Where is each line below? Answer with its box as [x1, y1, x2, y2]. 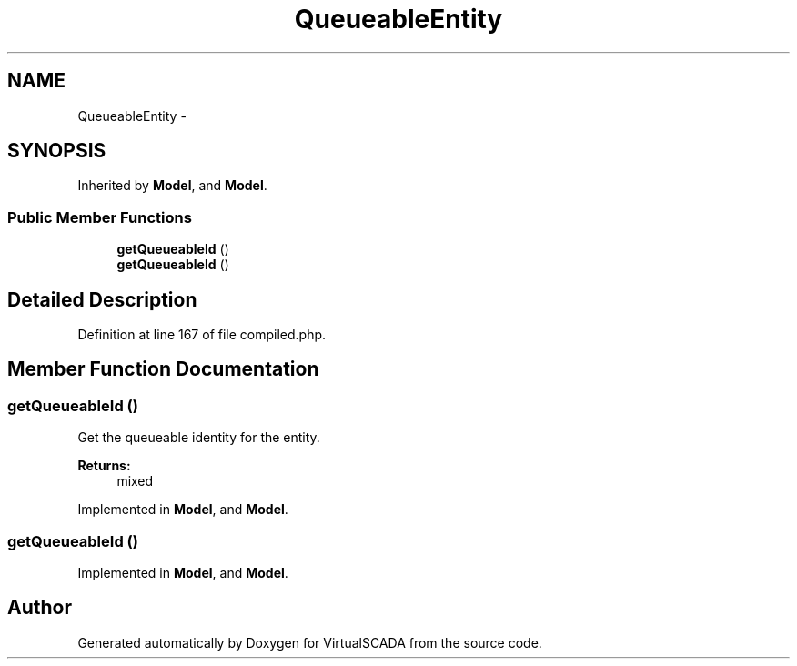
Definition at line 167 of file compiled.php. [77, 327, 327, 343]
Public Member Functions [7, 207, 192, 227]
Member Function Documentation [7, 358, 319, 381]
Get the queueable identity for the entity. [77, 429, 320, 446]
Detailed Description [7, 288, 197, 311]
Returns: [77, 458, 131, 474]
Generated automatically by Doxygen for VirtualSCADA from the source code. [77, 634, 542, 651]
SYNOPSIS [7, 139, 106, 163]
